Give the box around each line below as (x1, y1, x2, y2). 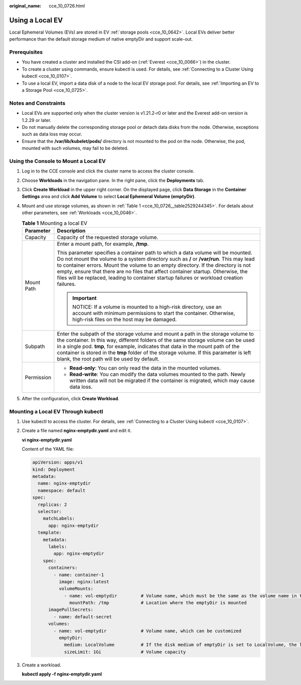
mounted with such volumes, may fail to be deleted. (22, 145, 129, 151)
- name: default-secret (53, 614, 112, 619)
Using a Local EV (9, 16, 63, 25)
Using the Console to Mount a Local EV (9, 157, 106, 164)
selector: (38, 508, 62, 514)
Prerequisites (9, 49, 43, 56)
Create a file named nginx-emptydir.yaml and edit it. (22, 428, 132, 434)
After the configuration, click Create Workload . (22, 395, 120, 401)
